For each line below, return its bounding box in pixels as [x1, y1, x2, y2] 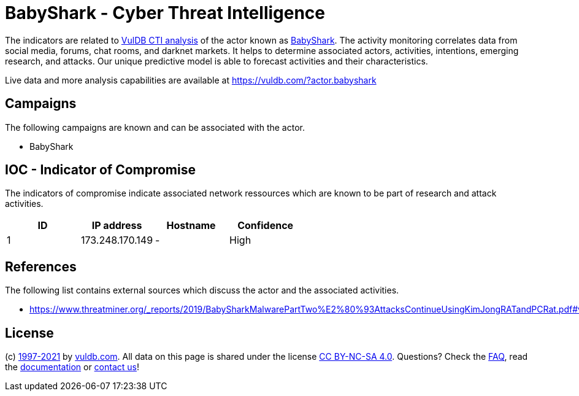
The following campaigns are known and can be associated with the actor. [5, 122, 305, 133]
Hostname [166, 219, 216, 232]
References [5, 258, 77, 274]
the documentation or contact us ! [5, 362, 139, 373]
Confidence [237, 219, 294, 232]
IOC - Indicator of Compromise [5, 162, 196, 178]
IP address [91, 219, 142, 232]
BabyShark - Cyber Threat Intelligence [5, 2, 326, 23]
